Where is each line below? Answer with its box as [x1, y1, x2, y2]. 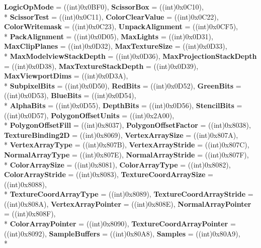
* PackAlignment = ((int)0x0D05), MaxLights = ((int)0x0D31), [4, 31, 213, 41]
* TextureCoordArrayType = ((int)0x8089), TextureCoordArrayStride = [4, 189, 253, 199]
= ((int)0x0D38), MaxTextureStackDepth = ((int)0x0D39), [4, 60, 199, 71]
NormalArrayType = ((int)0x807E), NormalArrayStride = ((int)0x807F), [4, 149, 249, 159]
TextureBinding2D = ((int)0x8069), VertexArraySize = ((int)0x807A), [4, 129, 238, 140]
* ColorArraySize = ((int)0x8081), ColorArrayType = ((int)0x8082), [4, 159, 231, 170]
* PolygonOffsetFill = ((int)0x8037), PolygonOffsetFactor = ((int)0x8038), [4, 120, 251, 130]
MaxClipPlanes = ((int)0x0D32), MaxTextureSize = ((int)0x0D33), [4, 41, 227, 51]
